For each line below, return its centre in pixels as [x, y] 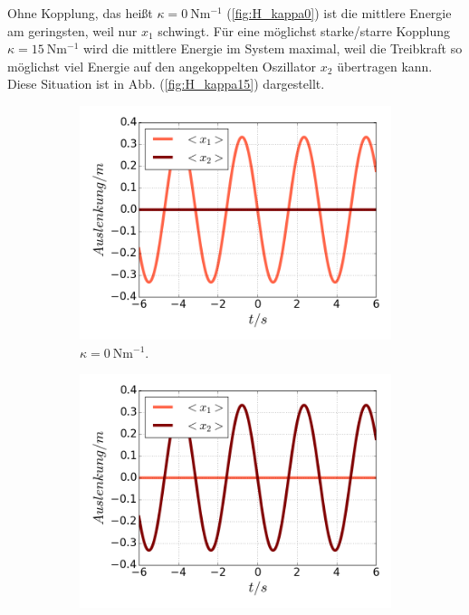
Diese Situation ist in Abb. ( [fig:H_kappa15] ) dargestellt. [166, 84]
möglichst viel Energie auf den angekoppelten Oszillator [162, 66]
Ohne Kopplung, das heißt [80, 13]
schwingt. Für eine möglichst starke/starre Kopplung [304, 30]
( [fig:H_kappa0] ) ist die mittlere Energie [339, 13]
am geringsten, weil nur [72, 30]
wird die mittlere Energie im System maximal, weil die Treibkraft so [273, 48]
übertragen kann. [385, 66]
